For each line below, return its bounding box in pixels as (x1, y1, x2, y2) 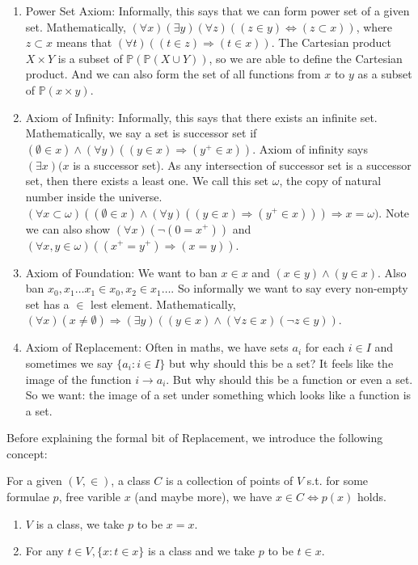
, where (356, 18, 393, 35)
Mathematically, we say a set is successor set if (25, 124, 257, 141)
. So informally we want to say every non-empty (171, 280, 408, 297)
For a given (6, 472, 62, 489)
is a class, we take (36, 515, 125, 532)
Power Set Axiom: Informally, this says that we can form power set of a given (25, 2, 410, 19)
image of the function (25, 370, 132, 387)
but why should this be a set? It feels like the (168, 354, 394, 371)
